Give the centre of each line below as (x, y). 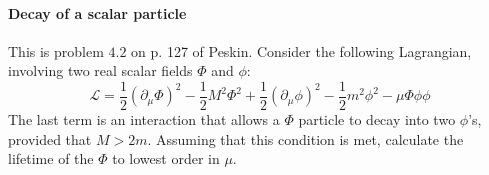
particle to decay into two (377, 119)
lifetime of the (51, 158)
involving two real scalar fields (100, 70)
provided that (50, 138)
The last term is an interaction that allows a (144, 119)
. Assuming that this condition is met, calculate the (305, 138)
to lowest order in (166, 158)
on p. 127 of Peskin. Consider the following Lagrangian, (301, 50)
